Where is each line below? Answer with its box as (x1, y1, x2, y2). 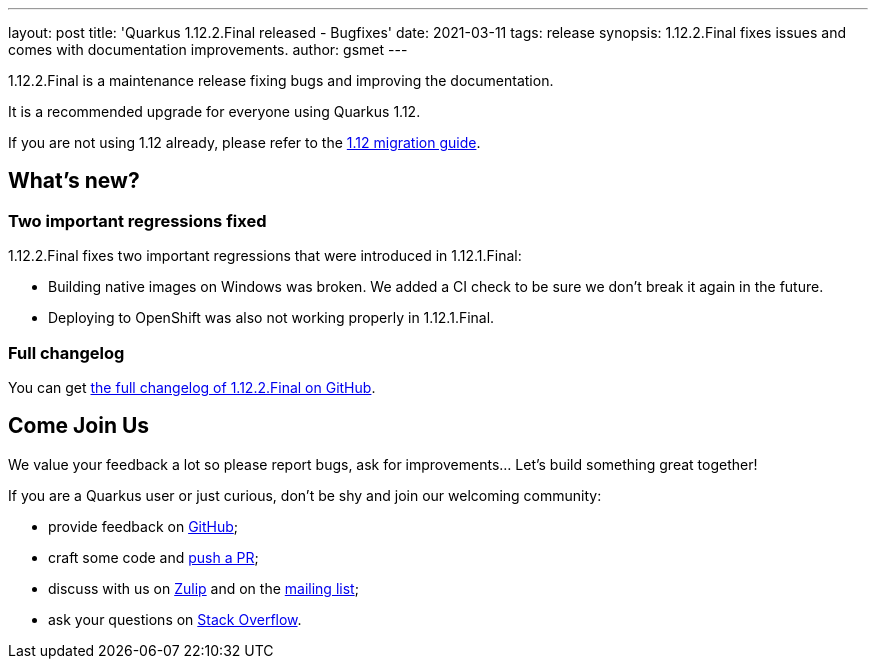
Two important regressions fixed (8, 210, 267, 231)
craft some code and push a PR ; (48, 548, 259, 566)
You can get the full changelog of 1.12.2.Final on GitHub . (8, 378, 376, 396)
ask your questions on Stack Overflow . (48, 610, 302, 628)
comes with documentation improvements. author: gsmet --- (8, 41, 408, 58)
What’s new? (8, 168, 140, 194)
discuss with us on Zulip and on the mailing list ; (48, 579, 359, 597)
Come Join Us (8, 413, 150, 439)
